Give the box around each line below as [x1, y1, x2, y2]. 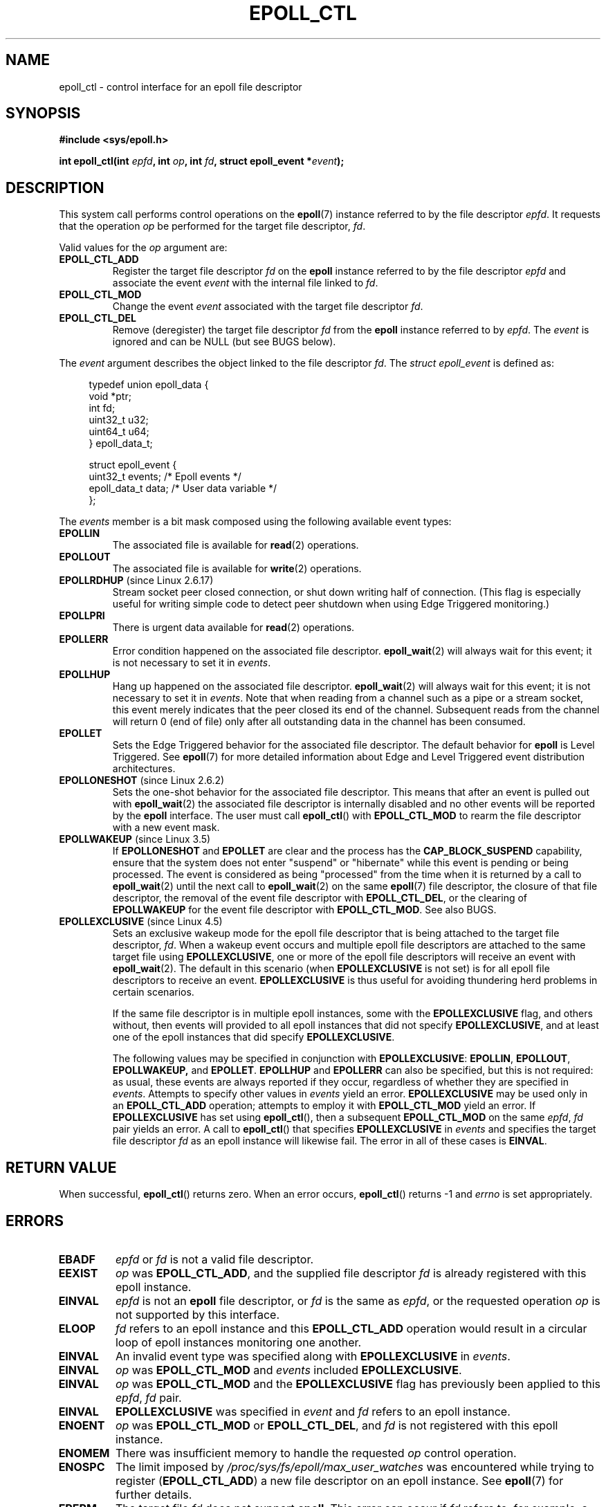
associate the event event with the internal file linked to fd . [112, 277, 378, 289]
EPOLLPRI [59, 610, 105, 622]
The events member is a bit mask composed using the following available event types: [59, 515, 452, 528]
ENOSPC [58, 1459, 105, 1474]
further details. [115, 1487, 192, 1501]
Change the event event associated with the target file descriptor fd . [112, 300, 423, 313]
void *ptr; [89, 390, 131, 403]
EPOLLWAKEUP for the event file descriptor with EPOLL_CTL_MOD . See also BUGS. [112, 904, 497, 916]
